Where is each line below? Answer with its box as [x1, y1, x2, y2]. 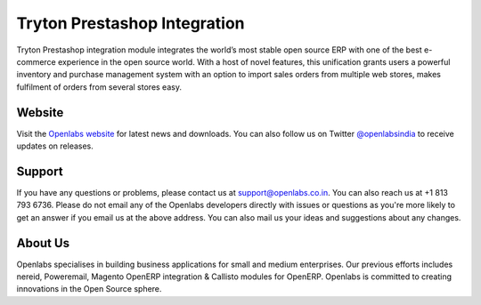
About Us [16, 236, 70, 251]
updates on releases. [16, 140, 94, 151]
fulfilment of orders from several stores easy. [16, 81, 183, 92]
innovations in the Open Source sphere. [16, 284, 162, 294]
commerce [16, 56, 57, 67]
